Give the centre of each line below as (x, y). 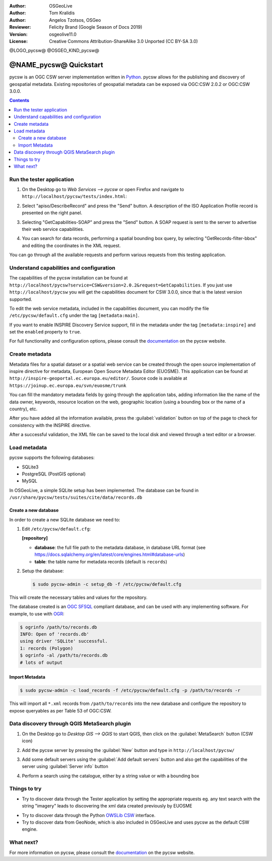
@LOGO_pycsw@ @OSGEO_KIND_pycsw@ (54, 51)
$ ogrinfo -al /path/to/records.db (64, 655)
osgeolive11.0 (63, 34)
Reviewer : (20, 27)
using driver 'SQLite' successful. (64, 641)
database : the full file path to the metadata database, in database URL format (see (120, 547)
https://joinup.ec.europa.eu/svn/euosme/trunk (68, 386)
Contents (19, 101)
